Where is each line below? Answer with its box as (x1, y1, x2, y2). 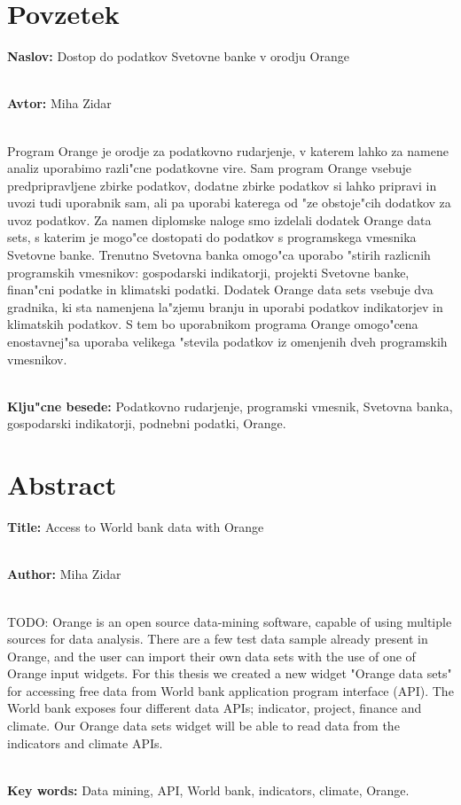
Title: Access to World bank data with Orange (7, 518, 264, 536)
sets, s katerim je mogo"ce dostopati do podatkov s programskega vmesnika (7, 228, 417, 246)
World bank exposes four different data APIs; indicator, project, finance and (7, 699, 422, 717)
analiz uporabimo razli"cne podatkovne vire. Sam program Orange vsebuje (7, 159, 411, 177)
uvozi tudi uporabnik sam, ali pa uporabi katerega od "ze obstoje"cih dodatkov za (7, 193, 451, 212)
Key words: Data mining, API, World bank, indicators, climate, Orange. (7, 780, 410, 799)
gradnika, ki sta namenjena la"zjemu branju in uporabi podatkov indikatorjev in (7, 297, 443, 316)
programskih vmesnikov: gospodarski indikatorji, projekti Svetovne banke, (7, 262, 410, 281)
